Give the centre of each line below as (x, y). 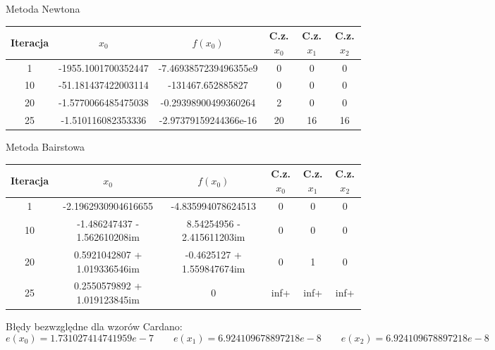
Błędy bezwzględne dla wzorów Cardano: (94, 326)
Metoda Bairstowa (45, 147)
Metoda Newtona (43, 8)
